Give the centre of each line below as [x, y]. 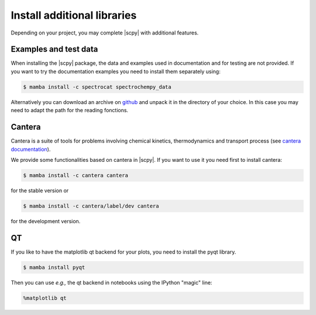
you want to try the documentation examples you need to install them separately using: [116, 71]
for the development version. [46, 221]
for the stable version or [40, 191]
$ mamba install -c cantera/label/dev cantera [91, 206]
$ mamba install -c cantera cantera [76, 175]
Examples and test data [54, 49]
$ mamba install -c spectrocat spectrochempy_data [97, 87]
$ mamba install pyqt [54, 267]
